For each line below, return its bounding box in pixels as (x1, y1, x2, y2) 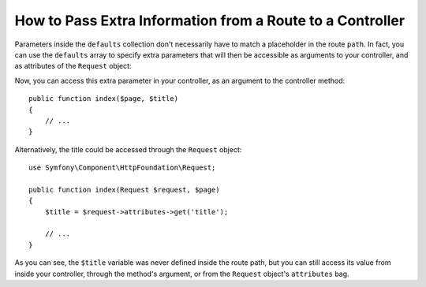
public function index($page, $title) (28, 95, 179, 103)
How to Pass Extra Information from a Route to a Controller (14, 12, 405, 29)
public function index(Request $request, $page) (28, 185, 220, 194)
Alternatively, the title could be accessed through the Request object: (14, 144, 242, 154)
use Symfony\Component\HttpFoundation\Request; (28, 163, 216, 173)
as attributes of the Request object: (14, 61, 132, 71)
